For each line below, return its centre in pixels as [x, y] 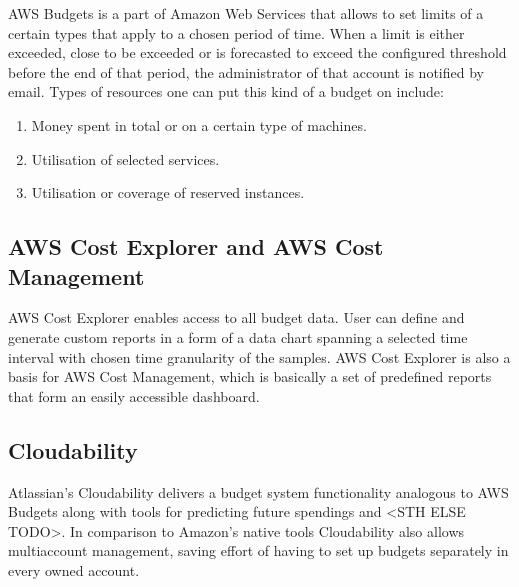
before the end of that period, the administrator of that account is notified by [246, 71]
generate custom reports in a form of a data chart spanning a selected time [238, 336]
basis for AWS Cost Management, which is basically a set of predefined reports [250, 376]
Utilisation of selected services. [125, 158]
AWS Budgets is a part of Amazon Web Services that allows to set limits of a [246, 13]
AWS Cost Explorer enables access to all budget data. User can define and [236, 317]
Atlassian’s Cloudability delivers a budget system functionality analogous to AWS [258, 491]
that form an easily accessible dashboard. [134, 395]
